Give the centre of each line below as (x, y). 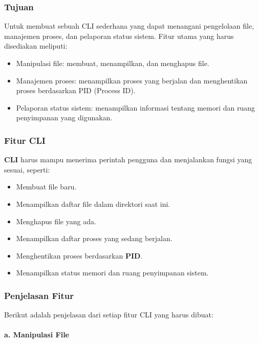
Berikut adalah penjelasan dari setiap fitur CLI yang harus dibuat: (109, 315)
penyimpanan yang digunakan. (64, 117)
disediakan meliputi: (36, 46)
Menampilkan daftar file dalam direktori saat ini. (93, 203)
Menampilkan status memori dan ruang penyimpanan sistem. (112, 273)
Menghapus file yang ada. (56, 221)
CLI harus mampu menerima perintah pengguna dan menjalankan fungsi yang (128, 159)
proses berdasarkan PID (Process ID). (76, 90)
